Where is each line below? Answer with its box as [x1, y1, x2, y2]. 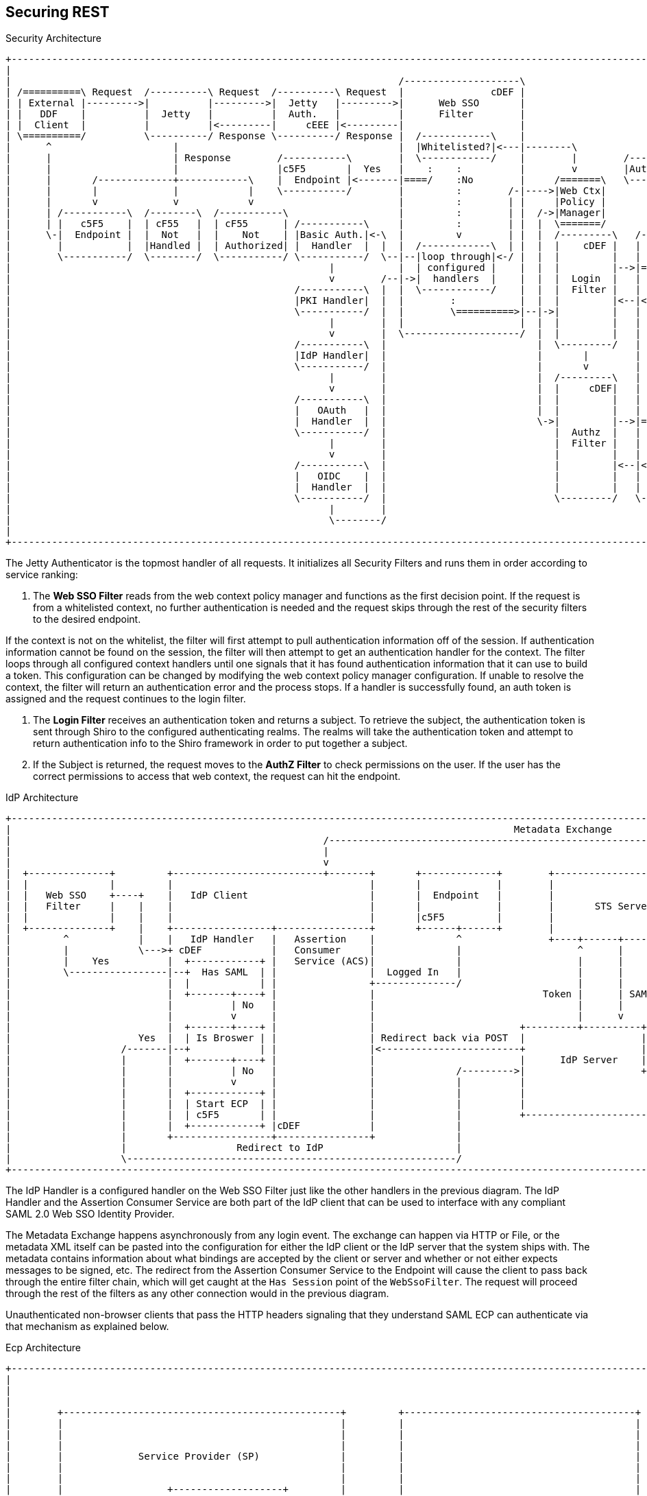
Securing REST [5, 3, 110, 21]
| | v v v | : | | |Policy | [5, 196, 607, 208]
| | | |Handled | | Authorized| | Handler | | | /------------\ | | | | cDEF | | [5, 240, 642, 252]
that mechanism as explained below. [5, 1320, 169, 1333]
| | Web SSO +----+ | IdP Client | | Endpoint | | [5, 890, 554, 901]
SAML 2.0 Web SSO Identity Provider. [5, 1208, 175, 1220]
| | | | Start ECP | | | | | [5, 1098, 526, 1110]
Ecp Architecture [5, 1342, 81, 1354]
